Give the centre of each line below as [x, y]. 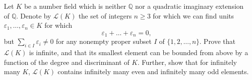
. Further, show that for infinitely [187, 62]
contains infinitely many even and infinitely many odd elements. [153, 71]
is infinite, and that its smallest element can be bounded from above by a [138, 52]
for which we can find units [193, 15]
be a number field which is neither [75, 6]
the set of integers [105, 15]
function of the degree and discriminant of [67, 62]
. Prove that [218, 41]
